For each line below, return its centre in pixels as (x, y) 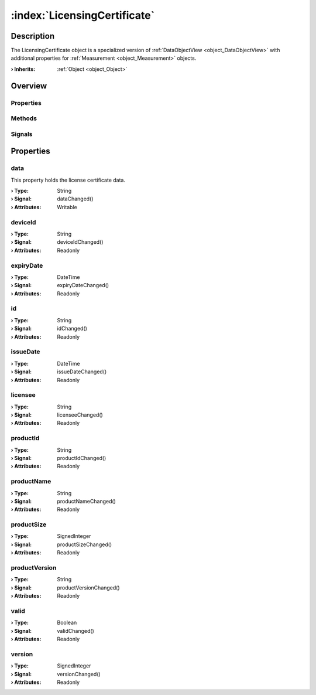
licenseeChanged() (80, 415)
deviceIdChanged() (80, 242)
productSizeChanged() (85, 544)
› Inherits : (23, 69)
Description (33, 36)
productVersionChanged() (88, 587)
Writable (67, 207)
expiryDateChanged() (83, 285)
